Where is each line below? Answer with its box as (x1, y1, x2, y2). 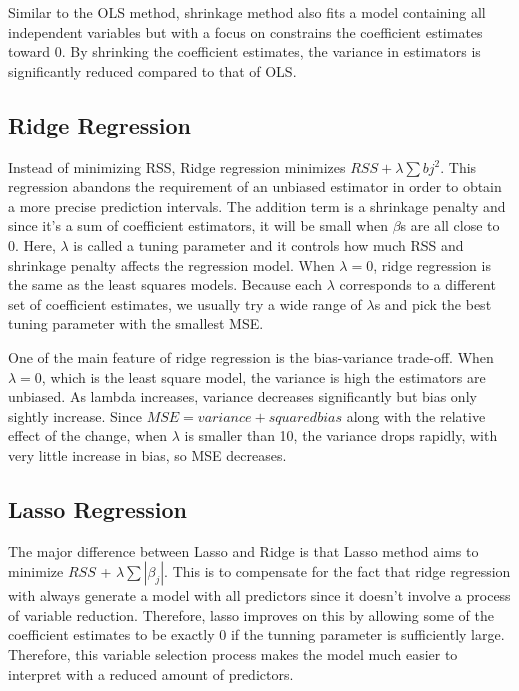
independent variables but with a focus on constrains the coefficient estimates (8, 21, 483, 42)
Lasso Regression (8, 493, 188, 524)
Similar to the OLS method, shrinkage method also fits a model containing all (8, 2, 486, 22)
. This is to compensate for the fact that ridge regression (164, 561, 511, 582)
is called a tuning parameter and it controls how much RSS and (73, 234, 464, 255)
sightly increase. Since (8, 405, 142, 426)
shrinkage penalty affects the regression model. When (8, 254, 335, 275)
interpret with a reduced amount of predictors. (8, 663, 294, 684)
